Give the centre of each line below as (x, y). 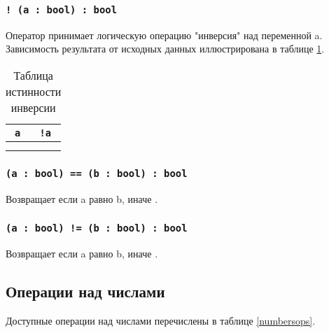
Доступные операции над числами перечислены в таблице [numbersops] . (161, 320)
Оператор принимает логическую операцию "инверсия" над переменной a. (164, 35)
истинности (34, 91)
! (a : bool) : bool (62, 9)
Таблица (33, 75)
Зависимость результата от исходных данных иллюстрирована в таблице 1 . (165, 49)
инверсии (33, 107)
